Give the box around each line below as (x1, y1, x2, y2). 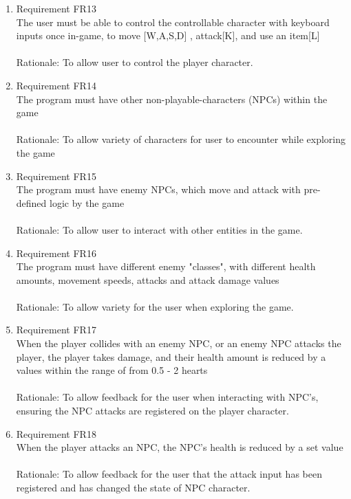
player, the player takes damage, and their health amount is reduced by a (16, 349, 326, 364)
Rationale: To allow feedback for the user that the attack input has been (16, 467, 322, 481)
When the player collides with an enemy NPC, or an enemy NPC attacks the (16, 336, 341, 351)
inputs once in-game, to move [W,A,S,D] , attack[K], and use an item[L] (16, 28, 320, 43)
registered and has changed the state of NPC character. (16, 480, 251, 494)
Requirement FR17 (16, 322, 96, 337)
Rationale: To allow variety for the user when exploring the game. (16, 299, 294, 313)
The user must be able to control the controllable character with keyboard (16, 14, 330, 29)
